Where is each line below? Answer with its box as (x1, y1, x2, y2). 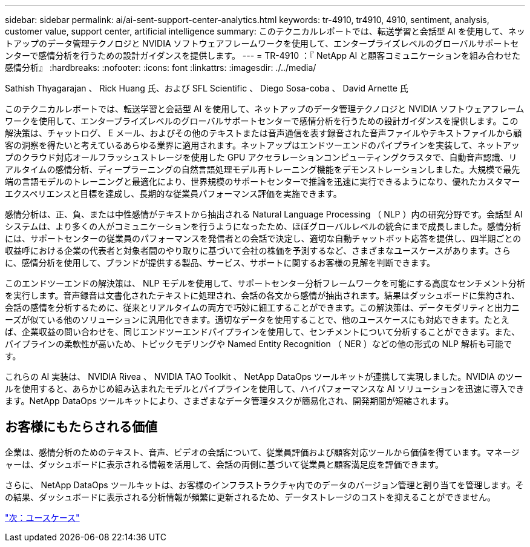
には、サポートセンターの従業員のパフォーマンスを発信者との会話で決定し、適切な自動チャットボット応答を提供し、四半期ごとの (5, 233, 522, 244)
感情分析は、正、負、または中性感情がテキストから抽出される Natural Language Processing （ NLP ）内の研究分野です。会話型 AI (5, 209, 523, 219)
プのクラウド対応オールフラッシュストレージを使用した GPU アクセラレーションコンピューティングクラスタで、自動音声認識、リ (5, 152, 517, 162)
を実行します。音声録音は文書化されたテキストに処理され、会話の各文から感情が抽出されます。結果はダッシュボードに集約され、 (5, 290, 520, 300)
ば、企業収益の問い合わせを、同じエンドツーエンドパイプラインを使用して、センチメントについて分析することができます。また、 (5, 327, 520, 337)
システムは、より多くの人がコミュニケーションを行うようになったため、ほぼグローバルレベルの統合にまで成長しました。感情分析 (5, 221, 521, 231)
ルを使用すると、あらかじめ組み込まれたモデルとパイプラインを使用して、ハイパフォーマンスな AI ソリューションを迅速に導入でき (5, 383, 525, 394)
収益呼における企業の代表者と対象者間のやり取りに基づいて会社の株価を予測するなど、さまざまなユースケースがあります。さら (5, 245, 511, 256)
